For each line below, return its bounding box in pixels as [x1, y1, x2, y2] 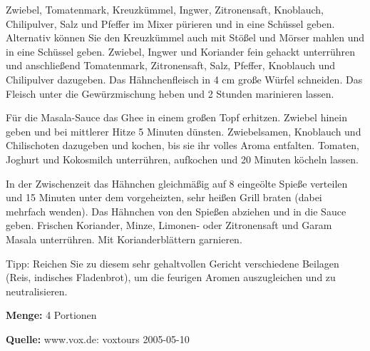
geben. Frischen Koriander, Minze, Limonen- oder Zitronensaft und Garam [6, 218, 332, 233]
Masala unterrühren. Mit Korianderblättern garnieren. [6, 231, 242, 246]
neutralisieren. [6, 283, 68, 298]
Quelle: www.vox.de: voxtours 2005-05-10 [6, 331, 190, 346]
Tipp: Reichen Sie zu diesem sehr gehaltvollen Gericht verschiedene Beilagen [6, 255, 339, 270]
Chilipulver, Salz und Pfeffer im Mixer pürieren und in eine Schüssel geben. [6, 16, 335, 31]
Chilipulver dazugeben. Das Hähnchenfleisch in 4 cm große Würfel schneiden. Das [6, 71, 363, 86]
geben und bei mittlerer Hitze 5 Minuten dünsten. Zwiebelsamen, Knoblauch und [6, 123, 361, 138]
